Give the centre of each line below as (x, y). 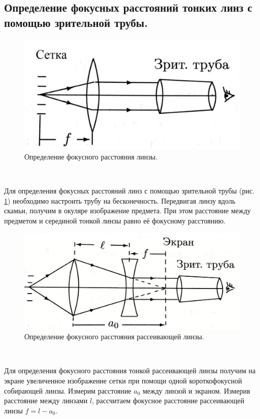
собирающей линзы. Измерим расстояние (68, 390)
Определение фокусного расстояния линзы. (91, 156)
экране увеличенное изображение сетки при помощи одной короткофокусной (123, 380)
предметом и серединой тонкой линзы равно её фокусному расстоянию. (115, 220)
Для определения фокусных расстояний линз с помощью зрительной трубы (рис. (129, 191)
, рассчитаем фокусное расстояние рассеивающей (168, 400)
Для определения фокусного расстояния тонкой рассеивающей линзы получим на (130, 370)
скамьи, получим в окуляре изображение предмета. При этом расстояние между (127, 211)
